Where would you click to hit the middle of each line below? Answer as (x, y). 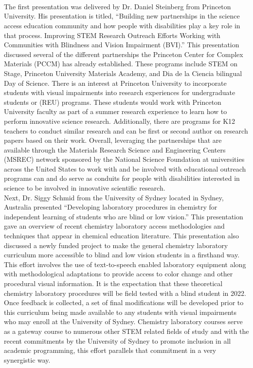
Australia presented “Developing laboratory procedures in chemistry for (111, 207)
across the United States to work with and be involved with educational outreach (125, 168)
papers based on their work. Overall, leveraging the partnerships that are (113, 140)
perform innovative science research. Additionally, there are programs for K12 (120, 121)
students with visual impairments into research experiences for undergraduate (120, 92)
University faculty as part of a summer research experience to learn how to (116, 111)
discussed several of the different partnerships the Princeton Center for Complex (124, 54)
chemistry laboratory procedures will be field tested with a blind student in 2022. (125, 293)
